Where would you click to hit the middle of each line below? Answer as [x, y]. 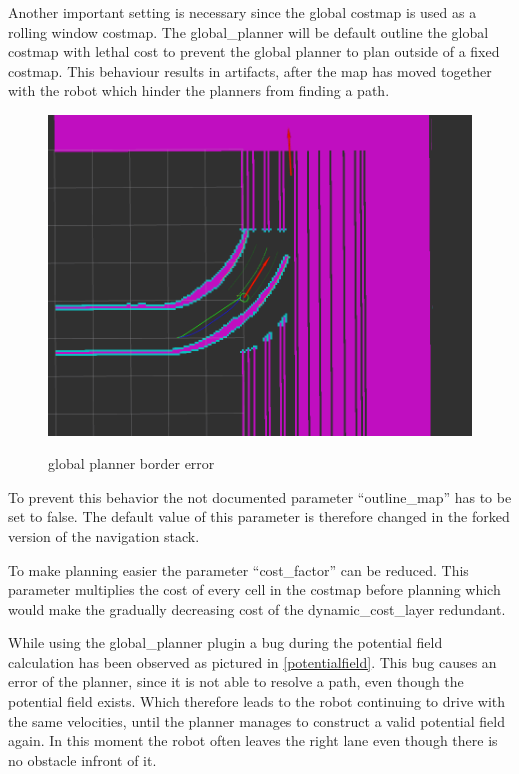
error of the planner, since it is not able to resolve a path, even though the [236, 681]
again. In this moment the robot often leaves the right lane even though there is [253, 740]
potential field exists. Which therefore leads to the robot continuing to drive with [257, 701]
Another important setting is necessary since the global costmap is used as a [242, 12]
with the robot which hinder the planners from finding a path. [199, 90]
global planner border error [131, 463]
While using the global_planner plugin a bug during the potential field [225, 642]
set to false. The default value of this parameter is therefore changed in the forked [259, 516]
